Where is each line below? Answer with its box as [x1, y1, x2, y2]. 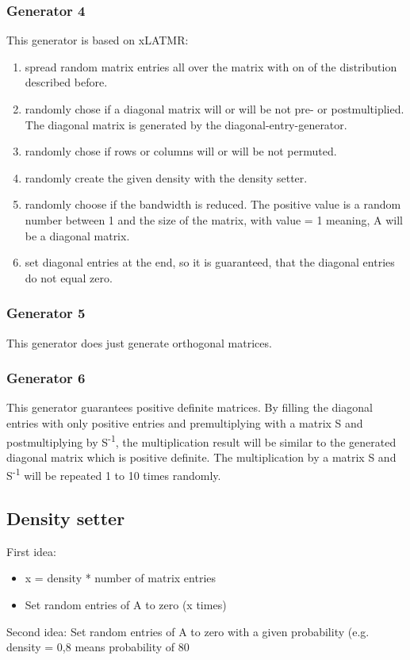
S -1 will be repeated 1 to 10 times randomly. [6, 465, 221, 484]
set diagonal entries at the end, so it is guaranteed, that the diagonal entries [25, 254, 395, 271]
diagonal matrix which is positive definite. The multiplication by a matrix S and [6, 448, 397, 465]
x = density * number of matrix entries [25, 570, 216, 586]
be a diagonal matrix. [25, 227, 130, 244]
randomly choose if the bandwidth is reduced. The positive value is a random [25, 196, 401, 213]
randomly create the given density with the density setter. [25, 169, 308, 186]
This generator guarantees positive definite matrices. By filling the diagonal [6, 399, 373, 416]
